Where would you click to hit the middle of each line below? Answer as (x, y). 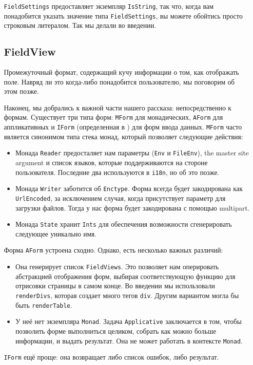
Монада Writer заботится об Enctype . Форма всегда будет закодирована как (129, 188)
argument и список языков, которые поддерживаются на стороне (111, 162)
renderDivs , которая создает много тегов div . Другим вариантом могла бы (127, 295)
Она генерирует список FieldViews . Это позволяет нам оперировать (117, 267)
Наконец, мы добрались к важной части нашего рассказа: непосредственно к (118, 107)
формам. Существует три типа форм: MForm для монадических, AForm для (114, 117)
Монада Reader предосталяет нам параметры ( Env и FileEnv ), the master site (132, 153)
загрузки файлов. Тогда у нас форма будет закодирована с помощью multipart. (132, 207)
